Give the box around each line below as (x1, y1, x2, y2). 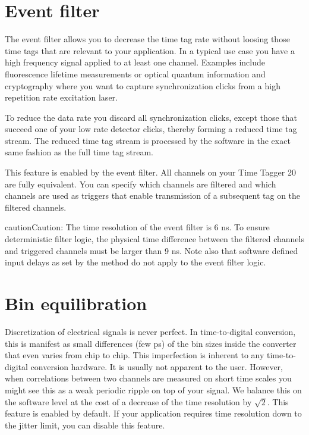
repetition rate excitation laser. (5, 91, 118, 104)
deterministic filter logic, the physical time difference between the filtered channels (5, 233, 304, 245)
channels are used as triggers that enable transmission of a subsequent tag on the (5, 189, 301, 202)
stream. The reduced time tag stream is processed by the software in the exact (5, 134, 291, 146)
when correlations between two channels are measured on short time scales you (5, 372, 292, 384)
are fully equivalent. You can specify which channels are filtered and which (5, 177, 276, 190)
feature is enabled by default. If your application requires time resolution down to (5, 407, 302, 420)
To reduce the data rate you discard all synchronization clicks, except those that (5, 111, 297, 123)
